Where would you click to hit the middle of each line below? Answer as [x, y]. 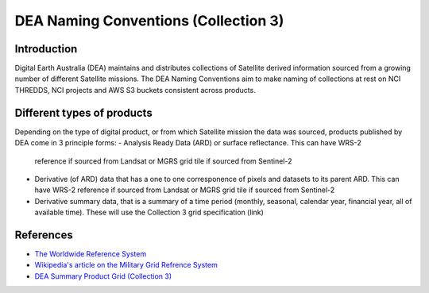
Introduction [46, 49]
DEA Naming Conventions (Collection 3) [149, 21]
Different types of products [83, 112]
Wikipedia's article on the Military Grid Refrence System [126, 265]
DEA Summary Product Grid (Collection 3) [103, 276]
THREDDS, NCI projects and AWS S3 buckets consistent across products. [135, 90]
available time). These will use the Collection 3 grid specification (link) [149, 212]
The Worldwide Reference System [91, 254]
